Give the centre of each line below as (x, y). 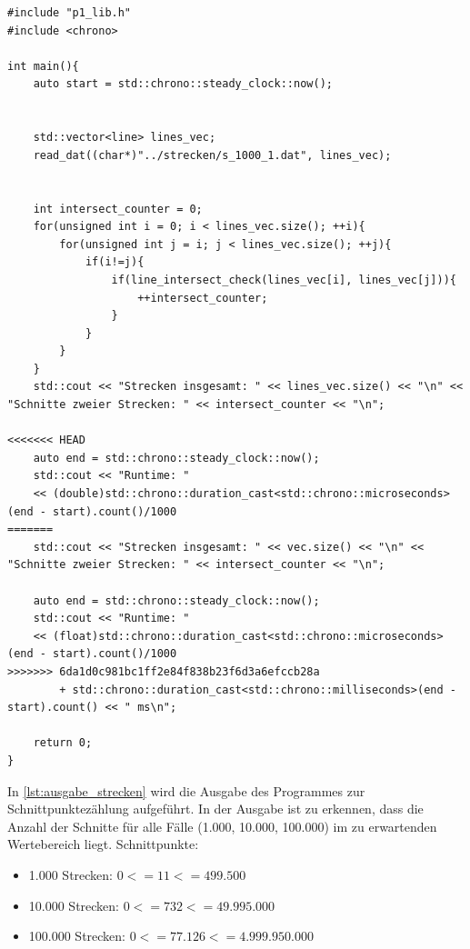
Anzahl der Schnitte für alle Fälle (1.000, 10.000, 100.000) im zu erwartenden (222, 826)
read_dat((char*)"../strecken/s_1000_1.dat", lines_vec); (212, 155)
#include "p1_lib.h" (70, 13)
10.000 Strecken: (74, 905)
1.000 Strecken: (71, 874)
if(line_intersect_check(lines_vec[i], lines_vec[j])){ (284, 280)
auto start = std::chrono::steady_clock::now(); (183, 84)
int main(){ (43, 66)
